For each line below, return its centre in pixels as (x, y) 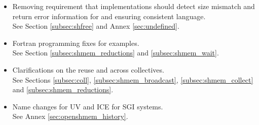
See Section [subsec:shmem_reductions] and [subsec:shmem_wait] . (116, 53)
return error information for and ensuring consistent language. (109, 16)
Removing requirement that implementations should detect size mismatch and (134, 6)
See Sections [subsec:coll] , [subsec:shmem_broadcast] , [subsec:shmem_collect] (133, 79)
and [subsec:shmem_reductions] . (63, 89)
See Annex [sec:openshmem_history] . (70, 116)
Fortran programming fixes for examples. (76, 43)
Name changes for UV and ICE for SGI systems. (88, 106)
